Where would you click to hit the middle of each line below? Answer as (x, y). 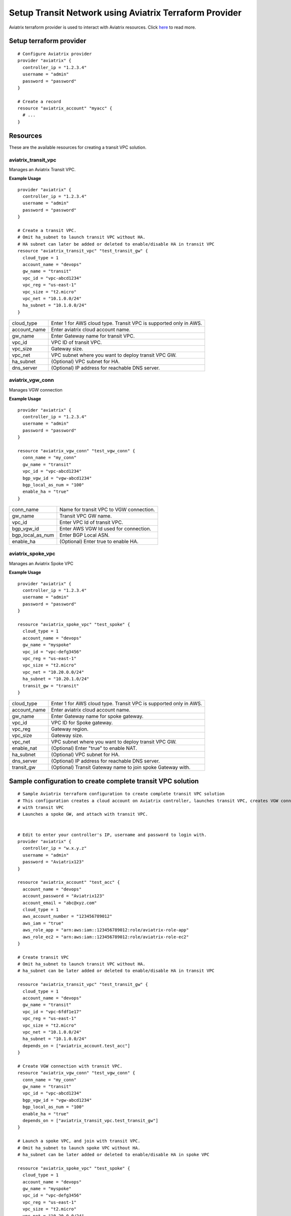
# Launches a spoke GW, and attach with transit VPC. (83, 814)
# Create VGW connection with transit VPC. (70, 1066)
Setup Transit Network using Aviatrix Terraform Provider (125, 13)
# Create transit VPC (43, 957)
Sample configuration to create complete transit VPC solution (104, 781)
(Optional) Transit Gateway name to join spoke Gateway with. (121, 768)
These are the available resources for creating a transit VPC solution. (78, 147)
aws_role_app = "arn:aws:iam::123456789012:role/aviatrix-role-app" (106, 930)
